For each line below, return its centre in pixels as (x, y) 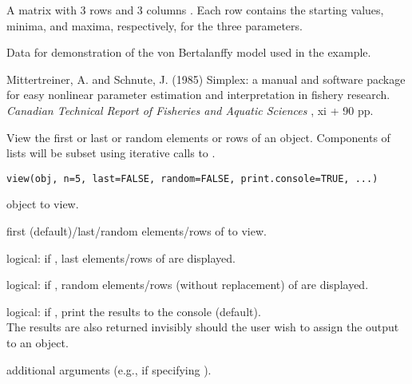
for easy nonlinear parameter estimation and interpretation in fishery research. (198, 95)
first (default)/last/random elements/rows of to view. (137, 231)
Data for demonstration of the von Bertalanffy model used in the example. (189, 52)
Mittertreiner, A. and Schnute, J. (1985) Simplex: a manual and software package (206, 79)
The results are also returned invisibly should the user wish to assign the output (203, 327)
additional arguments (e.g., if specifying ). (109, 369)
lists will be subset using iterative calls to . (111, 153)
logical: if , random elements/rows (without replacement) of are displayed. (188, 285)
